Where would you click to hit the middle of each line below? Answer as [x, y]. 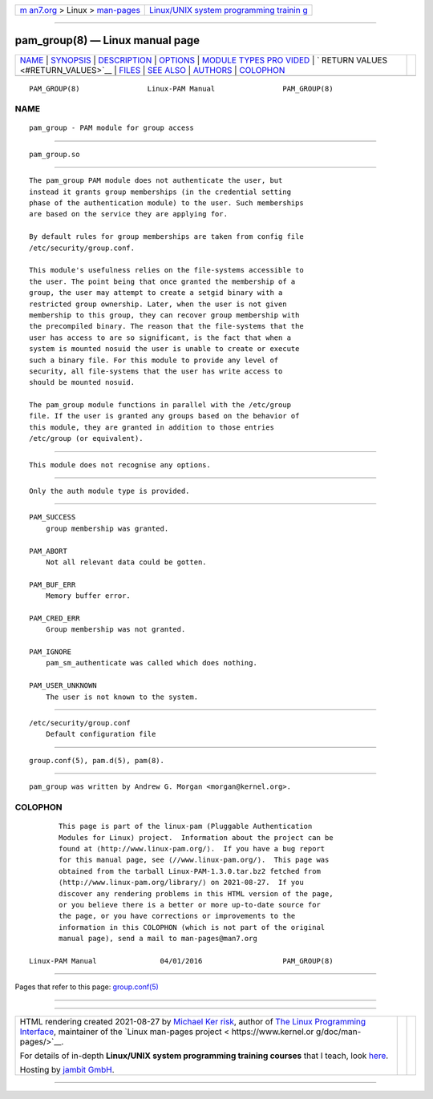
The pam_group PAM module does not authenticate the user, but [156, 181]
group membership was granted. [107, 528]
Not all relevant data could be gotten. [126, 562]
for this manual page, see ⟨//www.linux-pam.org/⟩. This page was [194, 860]
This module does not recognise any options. [120, 465]
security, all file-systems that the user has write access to [156, 371]
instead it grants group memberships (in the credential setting [160, 192]
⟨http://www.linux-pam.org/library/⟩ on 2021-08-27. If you [181, 883]
